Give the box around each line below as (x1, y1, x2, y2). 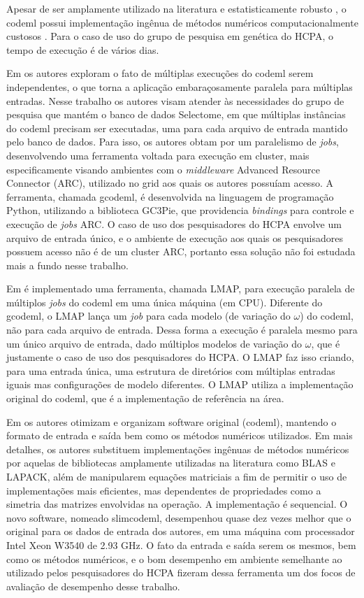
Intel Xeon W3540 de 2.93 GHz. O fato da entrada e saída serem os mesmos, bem (6, 537, 356, 552)
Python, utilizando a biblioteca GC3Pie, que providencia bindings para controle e (6, 203, 354, 218)
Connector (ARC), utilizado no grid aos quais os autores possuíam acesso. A (6, 176, 333, 190)
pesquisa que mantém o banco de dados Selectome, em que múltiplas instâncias (6, 107, 346, 122)
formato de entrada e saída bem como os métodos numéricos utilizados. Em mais (6, 428, 353, 443)
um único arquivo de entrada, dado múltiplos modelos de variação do (6, 336, 303, 350)
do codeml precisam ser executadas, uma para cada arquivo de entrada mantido (6, 120, 348, 135)
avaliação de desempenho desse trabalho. (6, 578, 180, 593)
